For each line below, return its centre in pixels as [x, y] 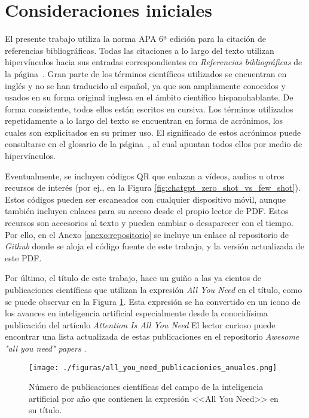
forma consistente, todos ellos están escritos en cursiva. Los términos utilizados [149, 109]
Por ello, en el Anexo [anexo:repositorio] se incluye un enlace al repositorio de [147, 234]
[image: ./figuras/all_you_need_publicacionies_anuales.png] [153, 367]
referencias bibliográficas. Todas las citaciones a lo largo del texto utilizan [140, 50]
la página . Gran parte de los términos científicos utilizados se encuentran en [146, 73]
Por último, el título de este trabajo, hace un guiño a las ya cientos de [133, 278]
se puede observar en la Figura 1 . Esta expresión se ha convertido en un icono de [153, 301]
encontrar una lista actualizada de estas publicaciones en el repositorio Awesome [152, 336]
